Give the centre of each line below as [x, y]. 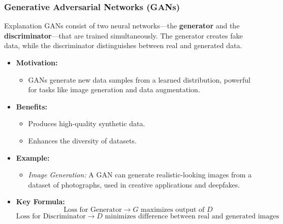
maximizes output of [173, 210]
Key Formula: [40, 201]
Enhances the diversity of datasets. [82, 140]
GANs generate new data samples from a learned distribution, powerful [139, 79]
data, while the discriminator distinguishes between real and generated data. [123, 45]
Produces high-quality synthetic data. [87, 123]
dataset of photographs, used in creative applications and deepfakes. [134, 184]
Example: [33, 157]
